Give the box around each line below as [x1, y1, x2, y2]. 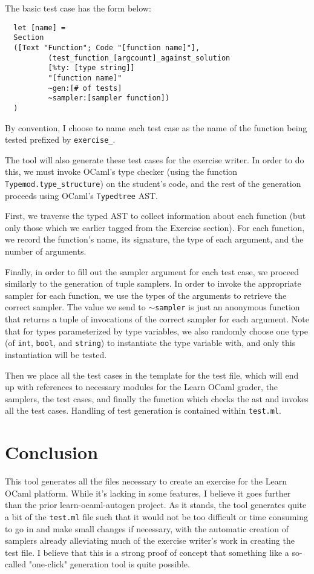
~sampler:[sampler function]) [48, 94, 170, 103]
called [5, 558, 26, 570]
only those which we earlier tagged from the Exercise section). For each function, [5, 221, 305, 233]
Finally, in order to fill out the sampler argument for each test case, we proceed [5, 265, 299, 278]
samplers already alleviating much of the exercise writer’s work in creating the [5, 534, 295, 547]
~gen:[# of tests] [48, 83, 122, 93]
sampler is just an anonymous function [155, 301, 300, 313]
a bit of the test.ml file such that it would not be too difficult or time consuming [5, 510, 309, 523]
